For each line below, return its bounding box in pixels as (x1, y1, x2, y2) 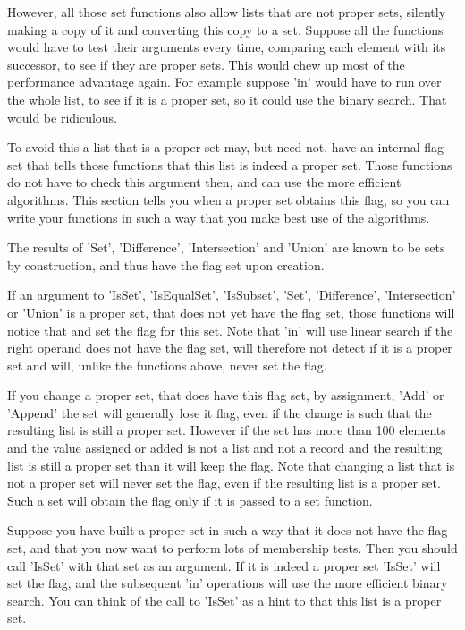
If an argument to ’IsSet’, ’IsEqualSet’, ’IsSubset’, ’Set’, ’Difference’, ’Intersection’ (7, 285, 456, 304)
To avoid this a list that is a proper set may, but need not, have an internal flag (7, 138, 444, 157)
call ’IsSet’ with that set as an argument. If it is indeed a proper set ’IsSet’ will (7, 556, 441, 575)
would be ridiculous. (7, 107, 118, 126)
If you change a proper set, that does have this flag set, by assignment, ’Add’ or (7, 386, 444, 404)
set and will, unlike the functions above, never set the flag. (7, 355, 327, 374)
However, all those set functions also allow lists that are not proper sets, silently (7, 3, 446, 21)
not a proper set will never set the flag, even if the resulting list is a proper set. (7, 473, 441, 492)
